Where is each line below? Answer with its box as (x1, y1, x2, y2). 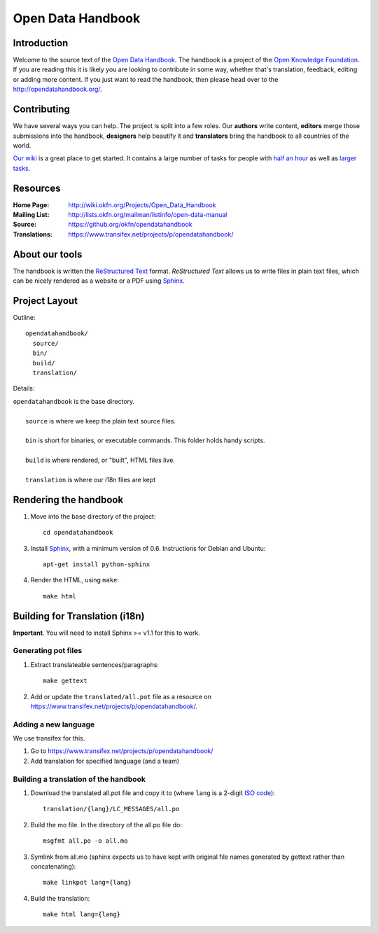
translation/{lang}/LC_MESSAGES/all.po (43, 805, 180, 813)
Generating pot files (13, 646, 83, 656)
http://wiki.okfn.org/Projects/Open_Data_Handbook (68, 200, 216, 209)
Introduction (13, 37, 69, 49)
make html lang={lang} (43, 911, 121, 918)
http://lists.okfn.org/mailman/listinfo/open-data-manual (68, 211, 227, 218)
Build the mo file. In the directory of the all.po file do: (30, 820, 182, 829)
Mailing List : (13, 211, 50, 218)
